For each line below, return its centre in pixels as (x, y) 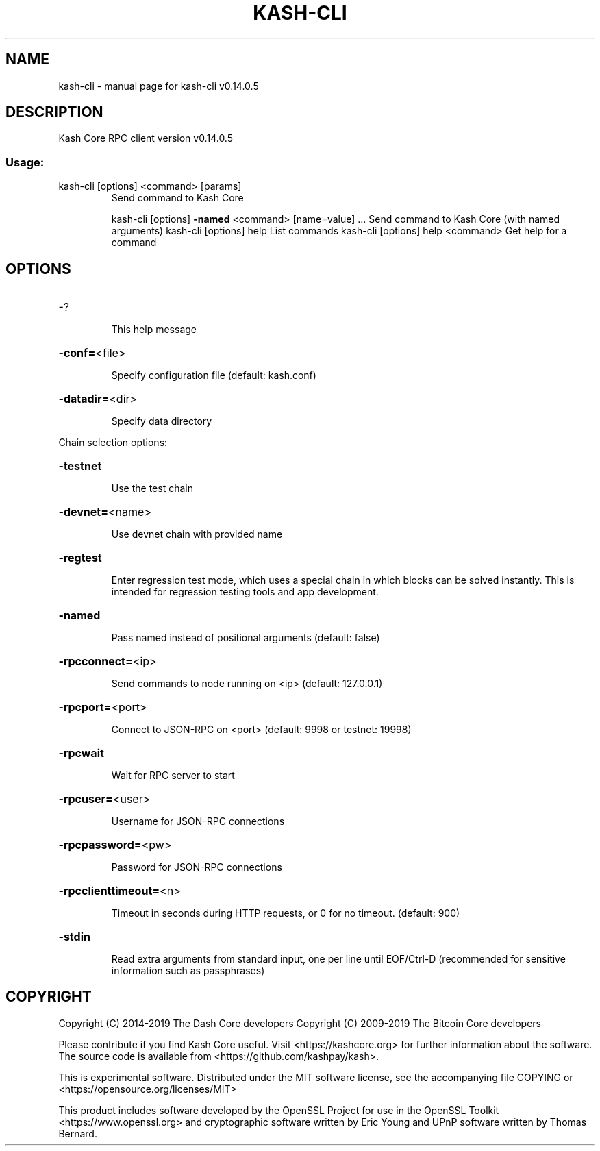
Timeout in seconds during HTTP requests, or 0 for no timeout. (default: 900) (286, 913)
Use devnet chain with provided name (197, 534)
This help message (154, 330)
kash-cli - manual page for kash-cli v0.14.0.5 (159, 86)
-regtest (80, 558)
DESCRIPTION (54, 112)
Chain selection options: (113, 443)
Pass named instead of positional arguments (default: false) (246, 638)
